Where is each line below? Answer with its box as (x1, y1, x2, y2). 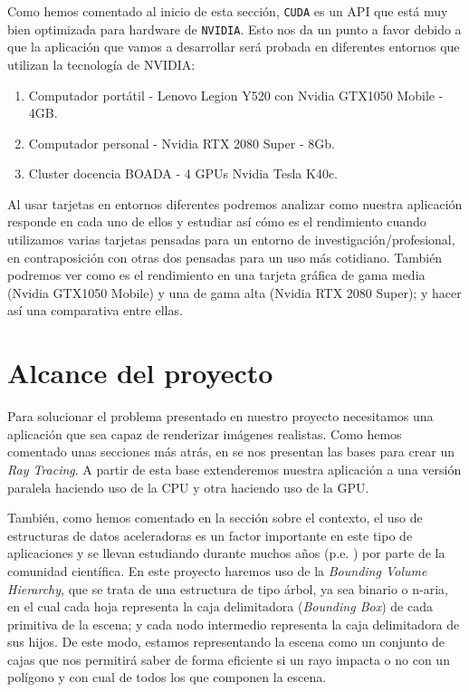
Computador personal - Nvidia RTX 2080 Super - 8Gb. (28, 133, 335, 152)
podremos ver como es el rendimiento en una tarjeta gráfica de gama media (7, 265, 426, 284)
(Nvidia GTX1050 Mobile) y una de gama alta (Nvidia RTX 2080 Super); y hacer (7, 283, 462, 302)
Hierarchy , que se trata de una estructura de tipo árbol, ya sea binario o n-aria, (7, 579, 448, 598)
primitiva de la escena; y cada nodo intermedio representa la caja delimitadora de (7, 614, 460, 633)
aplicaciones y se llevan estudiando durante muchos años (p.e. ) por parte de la (7, 543, 445, 562)
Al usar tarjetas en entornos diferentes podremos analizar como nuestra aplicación (7, 194, 463, 213)
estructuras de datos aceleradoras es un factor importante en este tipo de (7, 525, 413, 544)
